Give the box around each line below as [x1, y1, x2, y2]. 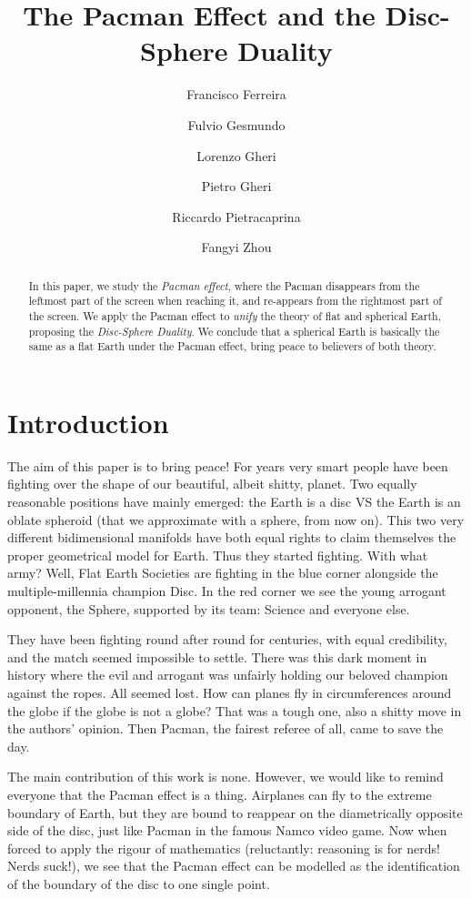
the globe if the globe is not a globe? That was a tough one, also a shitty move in [7, 701, 462, 720]
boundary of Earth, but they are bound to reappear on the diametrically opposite [7, 803, 463, 822]
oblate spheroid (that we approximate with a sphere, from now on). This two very [7, 510, 465, 529]
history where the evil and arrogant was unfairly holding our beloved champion [7, 665, 448, 684]
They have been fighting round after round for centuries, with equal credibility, [7, 630, 447, 649]
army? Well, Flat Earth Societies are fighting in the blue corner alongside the [7, 563, 438, 582]
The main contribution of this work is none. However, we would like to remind [7, 767, 444, 786]
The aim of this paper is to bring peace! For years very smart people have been [7, 456, 448, 475]
